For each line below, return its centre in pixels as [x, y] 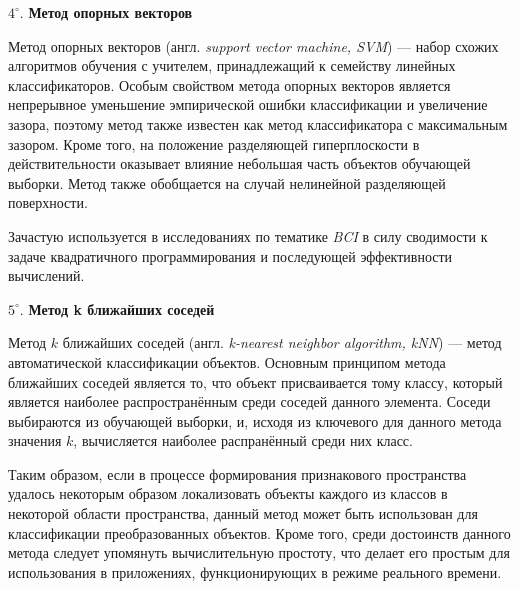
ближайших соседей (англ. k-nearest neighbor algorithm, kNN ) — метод [282, 342]
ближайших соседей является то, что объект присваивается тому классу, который [255, 381]
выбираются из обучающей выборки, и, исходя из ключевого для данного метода [255, 420]
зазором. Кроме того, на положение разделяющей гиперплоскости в [214, 143]
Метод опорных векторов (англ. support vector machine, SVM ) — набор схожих [253, 45]
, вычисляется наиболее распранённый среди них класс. [243, 440]
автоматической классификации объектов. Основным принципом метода [227, 361]
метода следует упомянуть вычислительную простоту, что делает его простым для [259, 552]
